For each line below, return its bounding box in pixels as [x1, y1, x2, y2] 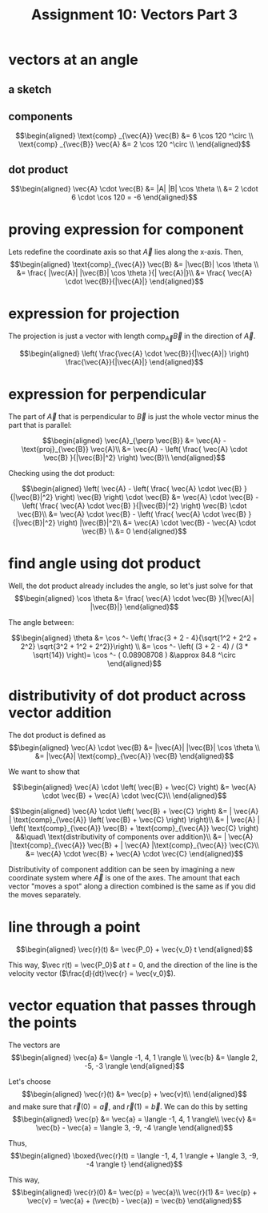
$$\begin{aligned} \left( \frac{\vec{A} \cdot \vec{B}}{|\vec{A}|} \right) [19, 349, 250, 358]
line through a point [8, 917, 141, 936]
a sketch [8, 83, 52, 96]
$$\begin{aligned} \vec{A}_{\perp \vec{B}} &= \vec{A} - [42, 435, 226, 445]
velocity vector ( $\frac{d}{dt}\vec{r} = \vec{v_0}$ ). [8, 968, 176, 978]
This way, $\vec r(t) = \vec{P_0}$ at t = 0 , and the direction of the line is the [8, 960, 258, 969]
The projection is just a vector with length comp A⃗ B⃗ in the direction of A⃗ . [8, 331, 256, 342]
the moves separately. [8, 889, 82, 899]
